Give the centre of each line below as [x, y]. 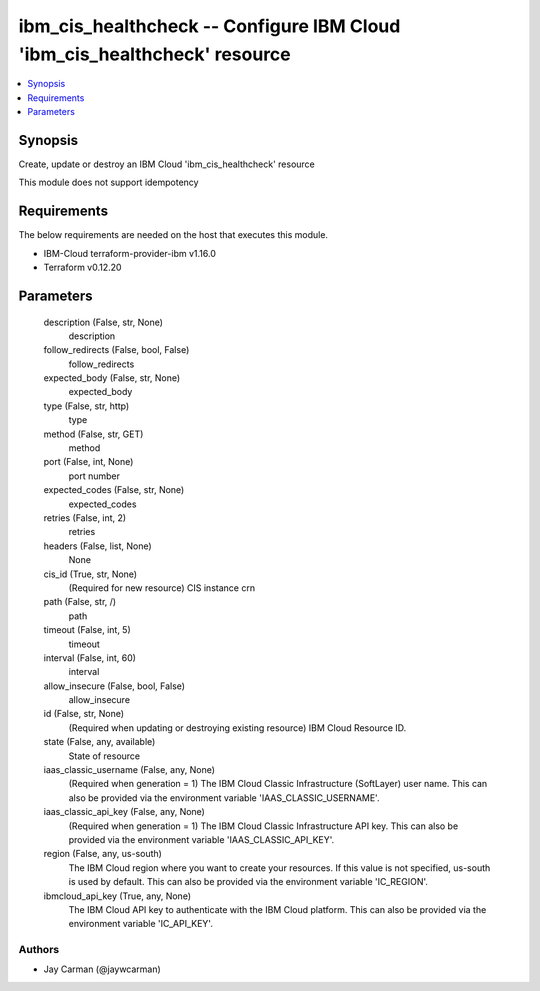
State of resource [104, 756]
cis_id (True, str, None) [90, 574]
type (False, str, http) [86, 406]
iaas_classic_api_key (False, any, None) [124, 812]
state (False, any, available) [99, 742]
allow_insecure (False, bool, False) [114, 686]
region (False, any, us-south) [102, 854]
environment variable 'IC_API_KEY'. [141, 924]
